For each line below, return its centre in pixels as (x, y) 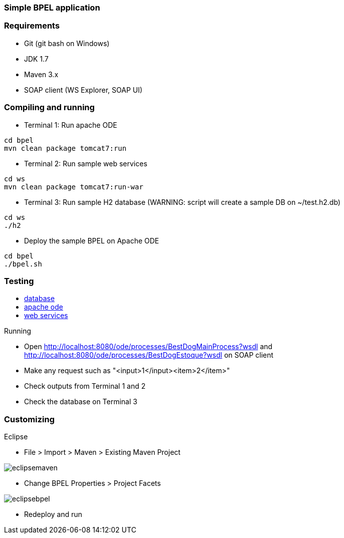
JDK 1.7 (36, 59)
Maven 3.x (41, 74)
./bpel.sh (23, 264)
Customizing (29, 419)
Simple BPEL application (52, 8)
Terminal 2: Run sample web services (86, 163)
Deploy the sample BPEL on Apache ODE (92, 240)
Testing (19, 281)
